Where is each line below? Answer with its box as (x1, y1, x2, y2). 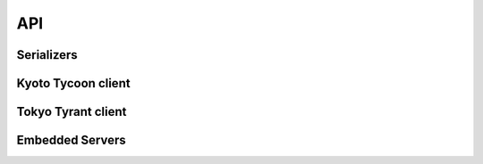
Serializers (16, 47, 78, 62)
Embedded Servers (16, 133, 127, 148)
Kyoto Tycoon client (16, 76, 131, 91)
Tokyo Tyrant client (16, 104, 127, 119)
